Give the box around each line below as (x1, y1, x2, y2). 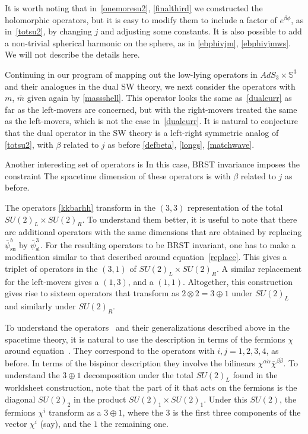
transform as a (49, 406, 101, 418)
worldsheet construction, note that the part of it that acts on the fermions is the (5, 381, 297, 394)
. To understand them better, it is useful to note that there (82, 213, 297, 225)
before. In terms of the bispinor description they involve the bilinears (5, 357, 256, 369)
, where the (122, 406, 163, 418)
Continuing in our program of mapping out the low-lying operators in (5, 68, 258, 80)
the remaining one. (100, 417, 169, 430)
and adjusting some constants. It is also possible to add (100, 25, 302, 37)
